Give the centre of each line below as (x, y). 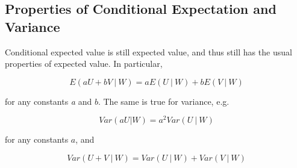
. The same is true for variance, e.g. (164, 101)
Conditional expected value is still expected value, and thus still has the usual (148, 51)
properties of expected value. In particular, (84, 64)
